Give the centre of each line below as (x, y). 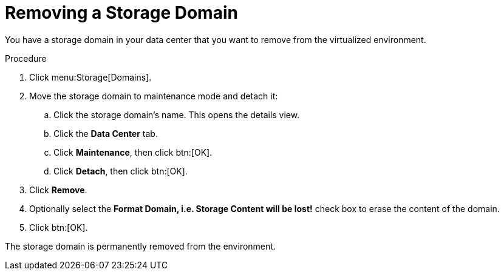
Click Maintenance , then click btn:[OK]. (133, 152)
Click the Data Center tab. (106, 133)
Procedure (26, 58)
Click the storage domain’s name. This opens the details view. (177, 114)
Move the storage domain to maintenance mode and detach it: (154, 96)
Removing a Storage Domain (121, 13)
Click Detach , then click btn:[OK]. (121, 171)
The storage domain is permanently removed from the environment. (140, 246)
